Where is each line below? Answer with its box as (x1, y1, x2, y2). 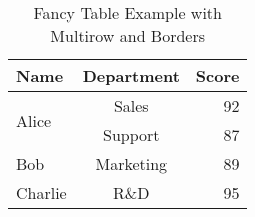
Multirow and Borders (50, 24, 206, 47)
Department (82, 64, 180, 87)
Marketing (95, 152, 168, 175)
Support (103, 123, 160, 146)
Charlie (16, 181, 67, 204)
